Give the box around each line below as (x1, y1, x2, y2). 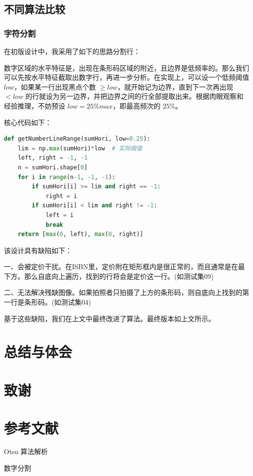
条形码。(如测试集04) (24, 297, 91, 307)
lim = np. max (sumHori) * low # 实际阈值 (18, 145, 142, 152)
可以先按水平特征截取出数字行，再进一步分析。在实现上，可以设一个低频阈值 (4, 72, 249, 82)
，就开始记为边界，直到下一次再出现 (117, 81, 234, 92)
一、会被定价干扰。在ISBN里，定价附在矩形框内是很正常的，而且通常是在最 (4, 261, 245, 272)
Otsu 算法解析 (4, 446, 48, 457)
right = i (45, 192, 77, 200)
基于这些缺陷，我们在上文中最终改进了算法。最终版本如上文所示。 (4, 313, 215, 323)
